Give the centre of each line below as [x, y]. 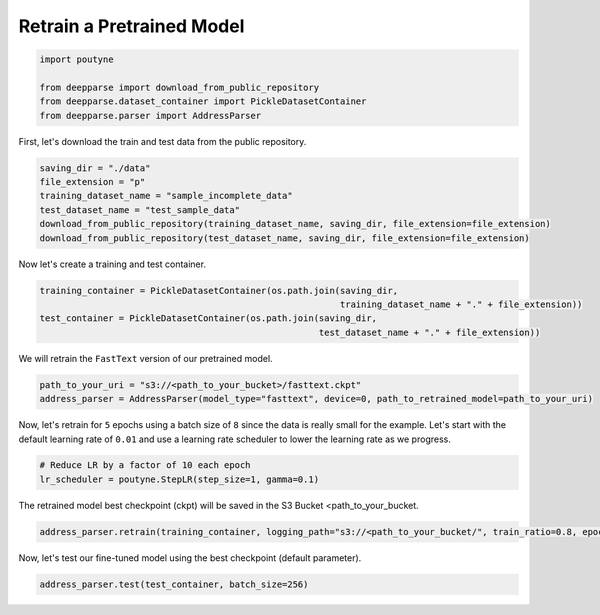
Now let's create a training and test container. [112, 264]
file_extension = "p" [92, 182]
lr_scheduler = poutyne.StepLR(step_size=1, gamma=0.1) [179, 479]
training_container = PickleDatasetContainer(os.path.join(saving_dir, [219, 290]
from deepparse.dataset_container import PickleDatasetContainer [203, 101]
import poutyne [76, 59]
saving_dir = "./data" [95, 168]
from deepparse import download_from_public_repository [179, 87]
